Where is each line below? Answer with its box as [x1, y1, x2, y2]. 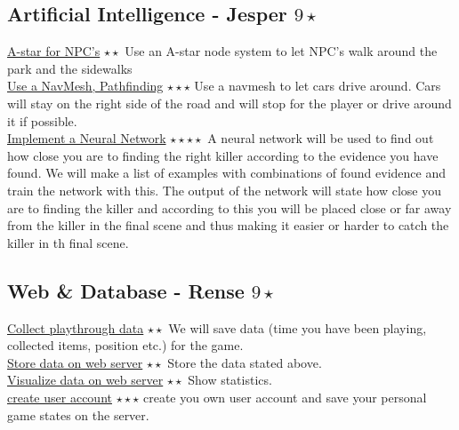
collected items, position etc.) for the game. [7, 336, 244, 354]
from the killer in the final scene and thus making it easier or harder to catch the [7, 216, 449, 235]
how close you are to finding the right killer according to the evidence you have [7, 146, 439, 164]
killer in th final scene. [7, 233, 129, 251]
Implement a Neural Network [7, 129, 166, 147]
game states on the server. [7, 405, 149, 424]
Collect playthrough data [7, 318, 144, 337]
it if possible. [7, 111, 77, 130]
